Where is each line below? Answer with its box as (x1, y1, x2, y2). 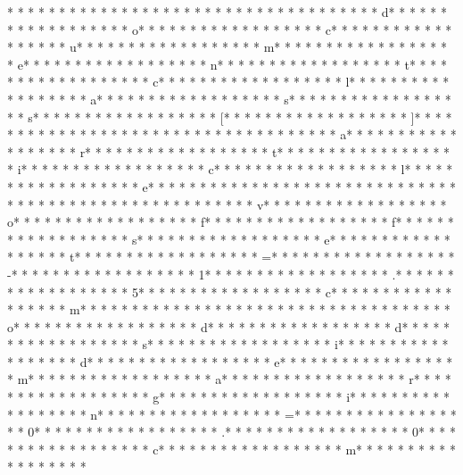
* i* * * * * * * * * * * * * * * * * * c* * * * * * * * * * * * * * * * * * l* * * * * (7, 160, 453, 179)
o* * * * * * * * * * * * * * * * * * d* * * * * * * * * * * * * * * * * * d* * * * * (7, 317, 451, 336)
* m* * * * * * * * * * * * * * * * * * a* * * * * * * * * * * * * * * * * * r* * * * (7, 370, 451, 388)
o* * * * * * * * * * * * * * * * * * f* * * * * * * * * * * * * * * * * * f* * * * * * (7, 212, 454, 231)
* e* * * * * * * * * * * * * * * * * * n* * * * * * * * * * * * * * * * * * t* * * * (7, 54, 447, 73)
